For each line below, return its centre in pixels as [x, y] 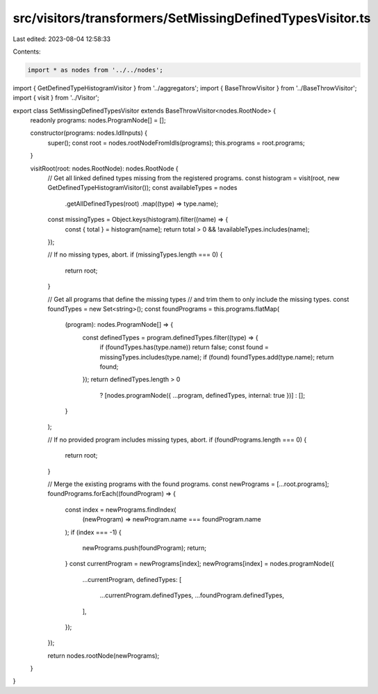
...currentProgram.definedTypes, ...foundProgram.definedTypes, [192, 595]
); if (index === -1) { [93, 532]
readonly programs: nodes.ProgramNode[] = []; [98, 120]
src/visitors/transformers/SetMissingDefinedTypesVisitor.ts [192, 18]
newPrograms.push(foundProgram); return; [144, 548]
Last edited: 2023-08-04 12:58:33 [62, 39]
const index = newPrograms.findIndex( [121, 509]
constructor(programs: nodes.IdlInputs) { [89, 133]
